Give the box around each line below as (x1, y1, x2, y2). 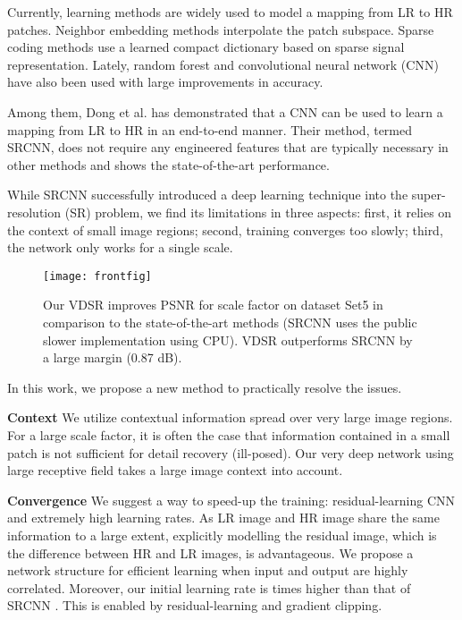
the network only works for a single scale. (7, 238, 233, 257)
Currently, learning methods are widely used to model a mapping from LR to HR (7, 3, 453, 21)
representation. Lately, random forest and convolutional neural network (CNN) (7, 55, 439, 73)
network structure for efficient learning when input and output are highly (7, 561, 408, 580)
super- (411, 185, 446, 204)
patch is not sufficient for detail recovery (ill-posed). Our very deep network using (7, 443, 454, 462)
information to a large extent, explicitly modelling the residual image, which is (7, 525, 437, 544)
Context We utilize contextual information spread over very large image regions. (7, 408, 453, 427)
